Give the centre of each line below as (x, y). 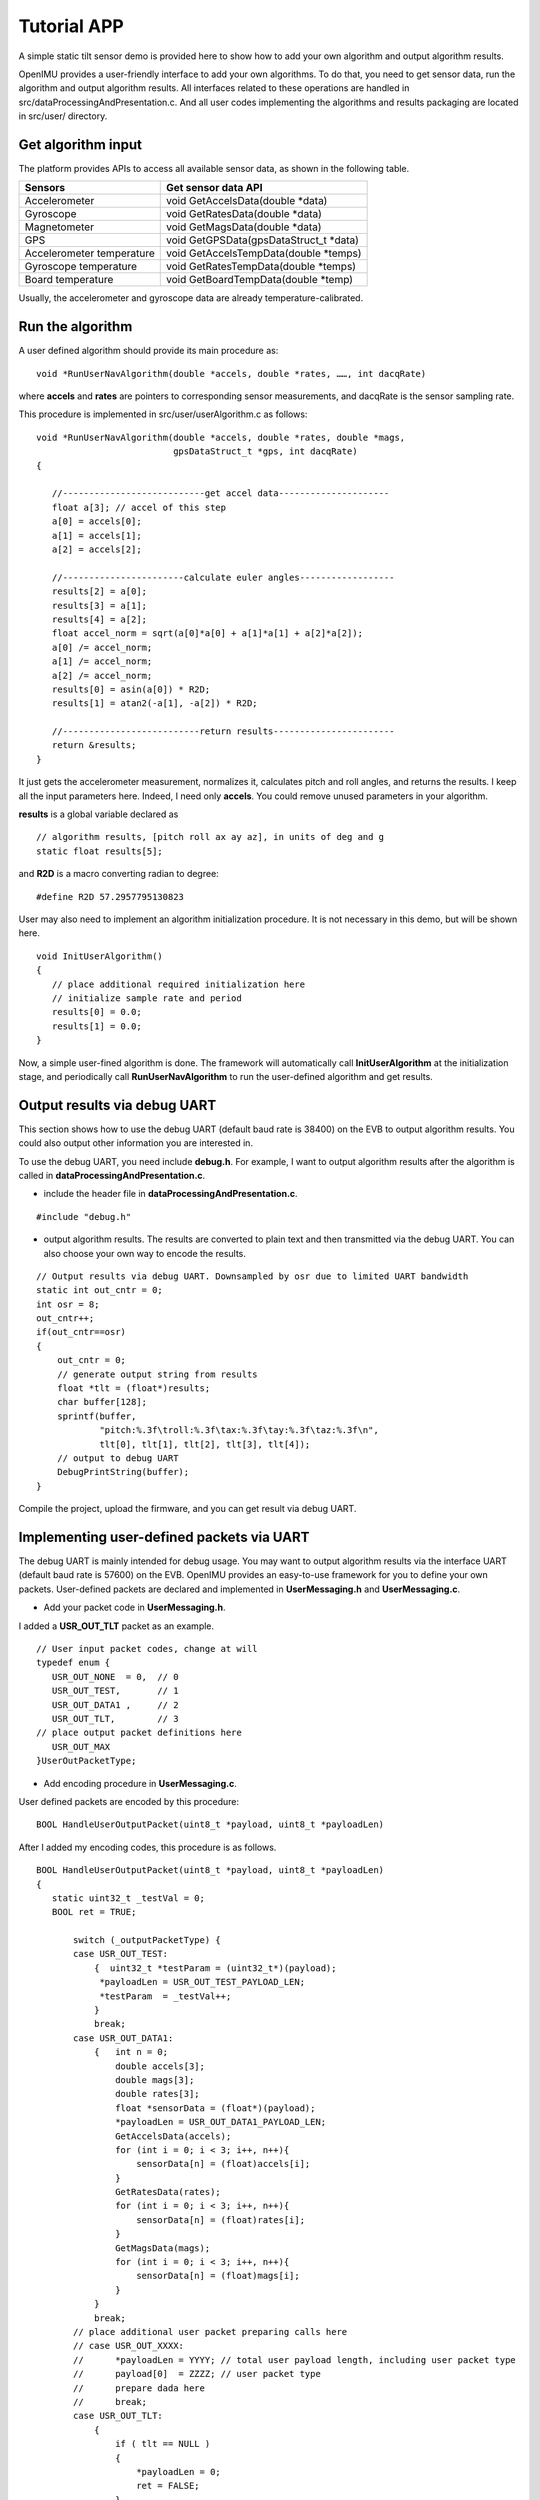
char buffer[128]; (102, 1402)
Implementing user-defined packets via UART (164, 1536)
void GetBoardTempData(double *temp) (260, 280)
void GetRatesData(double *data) (244, 214)
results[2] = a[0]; (99, 591)
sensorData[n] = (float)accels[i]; (223, 2164)
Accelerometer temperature (89, 253)
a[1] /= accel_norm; (102, 661)
